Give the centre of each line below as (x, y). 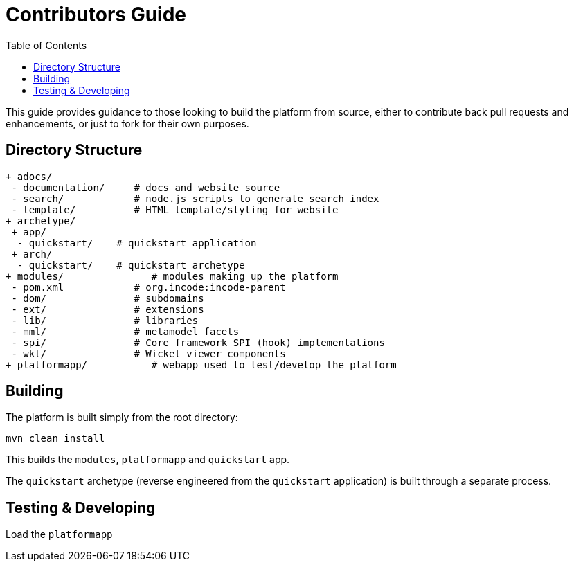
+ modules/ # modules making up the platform (172, 276)
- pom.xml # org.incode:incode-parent (149, 287)
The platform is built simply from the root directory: (122, 417)
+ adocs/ (29, 176)
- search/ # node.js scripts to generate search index (195, 198)
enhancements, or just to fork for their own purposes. (127, 123)
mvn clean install (55, 439)
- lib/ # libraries (105, 320)
